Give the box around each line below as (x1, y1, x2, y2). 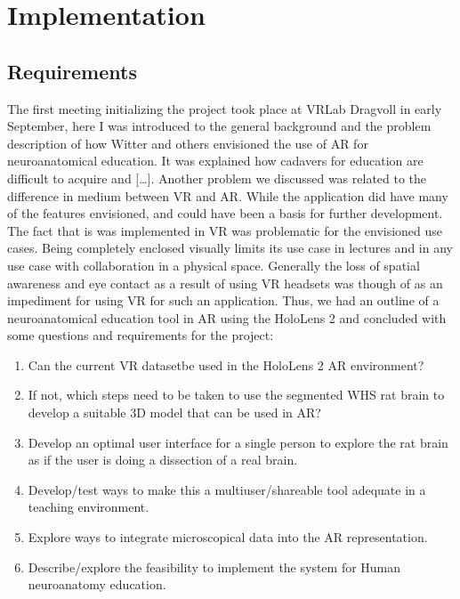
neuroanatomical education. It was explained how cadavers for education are (7, 151, 424, 170)
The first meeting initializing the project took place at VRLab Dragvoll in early (7, 99, 442, 117)
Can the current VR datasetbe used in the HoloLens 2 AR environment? (28, 355, 424, 374)
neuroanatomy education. (28, 575, 166, 594)
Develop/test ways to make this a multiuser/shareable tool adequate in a (28, 480, 426, 498)
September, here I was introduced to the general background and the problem (7, 117, 432, 135)
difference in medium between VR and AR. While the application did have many (7, 186, 448, 205)
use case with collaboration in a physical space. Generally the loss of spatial (7, 255, 420, 274)
